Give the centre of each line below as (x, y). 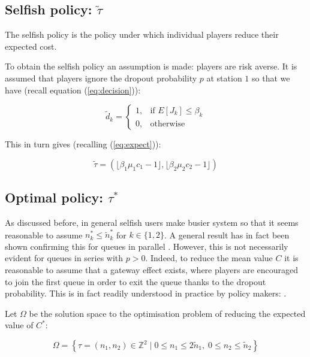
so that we (271, 78)
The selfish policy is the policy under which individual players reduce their (142, 34)
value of (19, 325)
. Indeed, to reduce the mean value (209, 258)
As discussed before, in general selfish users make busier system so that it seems (152, 222)
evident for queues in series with (64, 258)
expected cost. (31, 46)
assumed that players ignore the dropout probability (101, 78)
